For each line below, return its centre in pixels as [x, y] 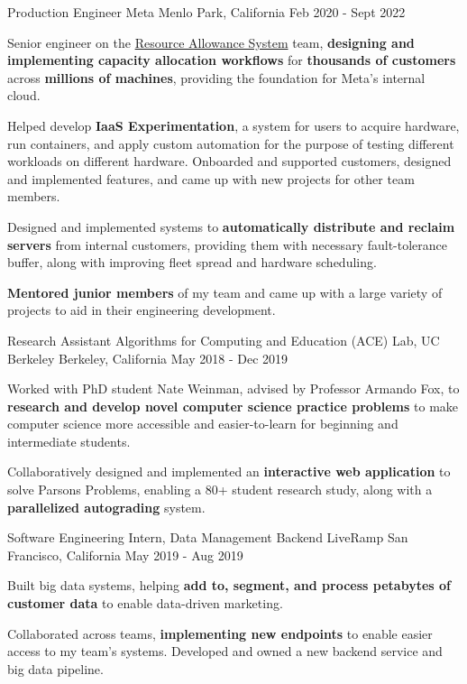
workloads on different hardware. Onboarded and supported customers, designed [229, 161]
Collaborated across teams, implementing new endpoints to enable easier [220, 633]
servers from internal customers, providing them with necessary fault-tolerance [228, 244]
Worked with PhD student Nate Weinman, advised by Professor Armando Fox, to [233, 388]
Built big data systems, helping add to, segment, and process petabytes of [229, 585]
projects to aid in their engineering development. [142, 310]
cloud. [24, 95]
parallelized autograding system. [106, 507]
